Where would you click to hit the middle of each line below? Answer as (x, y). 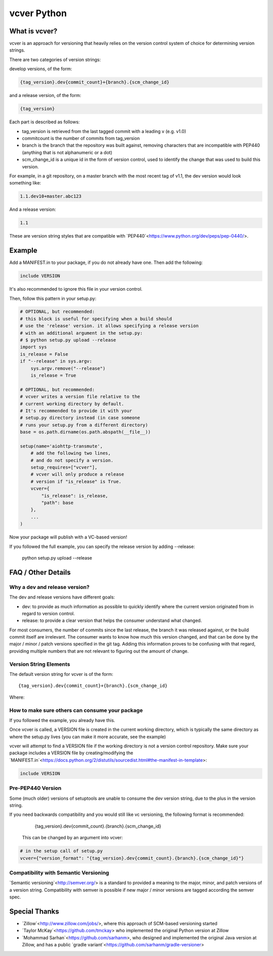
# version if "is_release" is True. (76, 481)
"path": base (57, 503)
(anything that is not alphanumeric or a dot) (67, 152)
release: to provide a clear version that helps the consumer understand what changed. (112, 621)
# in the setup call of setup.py (61, 851)
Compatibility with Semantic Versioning (59, 873)
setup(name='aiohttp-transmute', (61, 446)
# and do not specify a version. (72, 460)
